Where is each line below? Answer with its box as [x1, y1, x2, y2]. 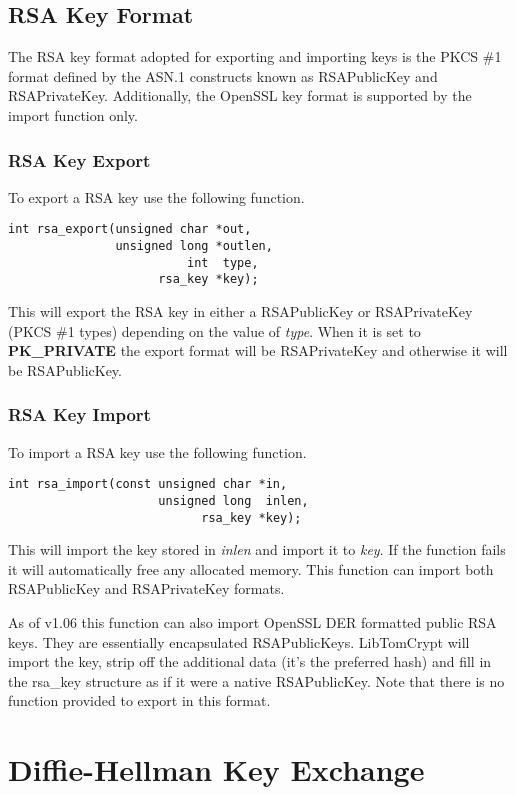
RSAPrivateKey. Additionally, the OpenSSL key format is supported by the [8, 85, 472, 106]
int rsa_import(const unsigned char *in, [8, 477, 288, 492]
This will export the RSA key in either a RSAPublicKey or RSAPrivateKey [8, 301, 473, 322]
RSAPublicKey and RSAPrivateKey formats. [8, 578, 285, 599]
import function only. [8, 104, 138, 125]
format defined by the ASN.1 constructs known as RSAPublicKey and [8, 65, 438, 86]
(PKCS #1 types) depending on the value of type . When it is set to [8, 320, 421, 341]
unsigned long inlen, [158, 493, 309, 508]
